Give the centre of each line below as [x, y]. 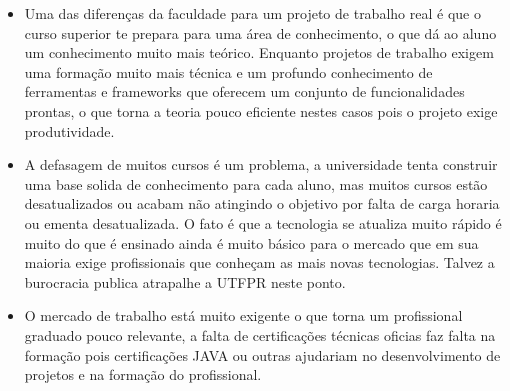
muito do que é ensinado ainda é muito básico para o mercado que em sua [251, 242]
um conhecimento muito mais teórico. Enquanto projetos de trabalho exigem [259, 52]
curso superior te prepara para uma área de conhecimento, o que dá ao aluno [260, 32]
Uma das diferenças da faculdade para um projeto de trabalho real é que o [252, 13]
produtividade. [69, 130]
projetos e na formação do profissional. [143, 374]
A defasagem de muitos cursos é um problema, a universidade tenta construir [261, 164]
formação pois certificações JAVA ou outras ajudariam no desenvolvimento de [262, 354]
